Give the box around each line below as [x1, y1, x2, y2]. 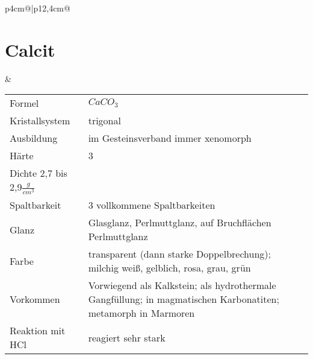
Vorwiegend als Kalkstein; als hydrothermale [88, 278, 276, 293]
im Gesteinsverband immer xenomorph [88, 131, 252, 145]
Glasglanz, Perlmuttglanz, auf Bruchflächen [88, 215, 271, 230]
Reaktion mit [10, 323, 66, 338]
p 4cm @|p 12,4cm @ [5, 2, 70, 14]
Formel [10, 96, 39, 110]
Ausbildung [10, 131, 58, 145]
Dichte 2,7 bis [10, 166, 67, 180]
